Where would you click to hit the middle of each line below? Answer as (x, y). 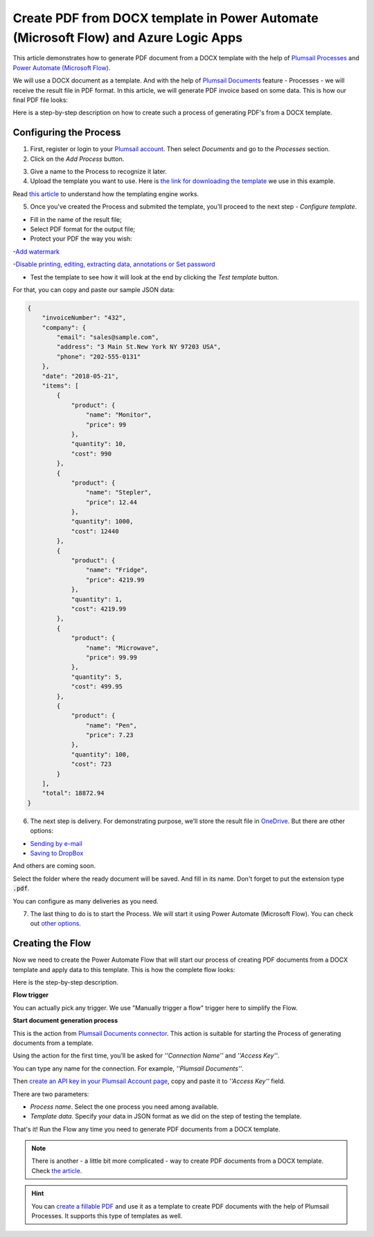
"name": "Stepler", (119, 493)
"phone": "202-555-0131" (99, 356)
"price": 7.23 (110, 735)
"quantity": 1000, (103, 521)
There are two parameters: (51, 1094)
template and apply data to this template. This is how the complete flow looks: (124, 969)
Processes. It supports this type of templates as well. (107, 1216)
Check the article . (57, 1170)
